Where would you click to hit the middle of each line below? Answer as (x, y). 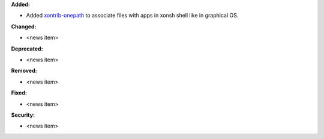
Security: (23, 115)
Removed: (24, 71)
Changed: (24, 26)
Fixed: (19, 93)
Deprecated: (27, 49)
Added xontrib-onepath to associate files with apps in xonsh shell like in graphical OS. (132, 16)
